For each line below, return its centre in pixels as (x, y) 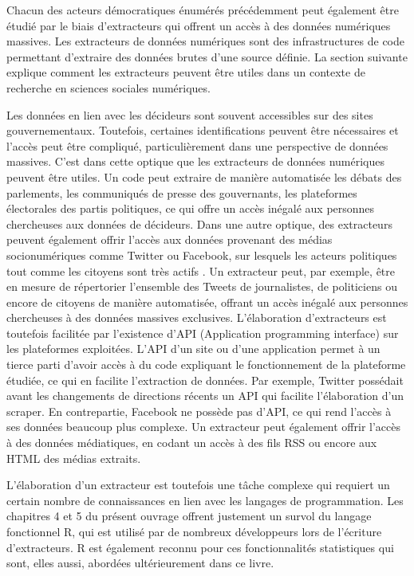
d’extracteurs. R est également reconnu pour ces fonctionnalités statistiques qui (200, 547)
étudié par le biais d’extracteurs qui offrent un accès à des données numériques (199, 25)
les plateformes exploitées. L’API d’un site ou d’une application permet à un (193, 349)
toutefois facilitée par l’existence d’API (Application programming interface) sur (203, 333)
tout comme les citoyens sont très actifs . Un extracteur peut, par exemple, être (201, 270)
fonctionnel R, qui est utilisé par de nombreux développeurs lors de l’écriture (194, 531)
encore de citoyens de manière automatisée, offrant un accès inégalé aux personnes (207, 302)
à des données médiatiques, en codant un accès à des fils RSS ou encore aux (192, 443)
